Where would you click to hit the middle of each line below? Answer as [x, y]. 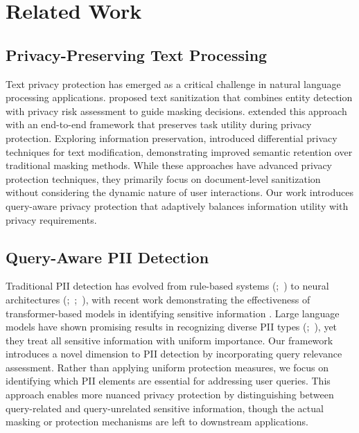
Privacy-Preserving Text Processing [137, 54]
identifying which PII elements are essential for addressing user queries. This [168, 381]
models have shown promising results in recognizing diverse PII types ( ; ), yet [172, 327]
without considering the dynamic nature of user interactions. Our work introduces [179, 192]
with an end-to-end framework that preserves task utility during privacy [159, 124]
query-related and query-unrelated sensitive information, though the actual [165, 408]
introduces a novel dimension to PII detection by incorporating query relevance [174, 354]
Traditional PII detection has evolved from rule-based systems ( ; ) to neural [167, 286]
